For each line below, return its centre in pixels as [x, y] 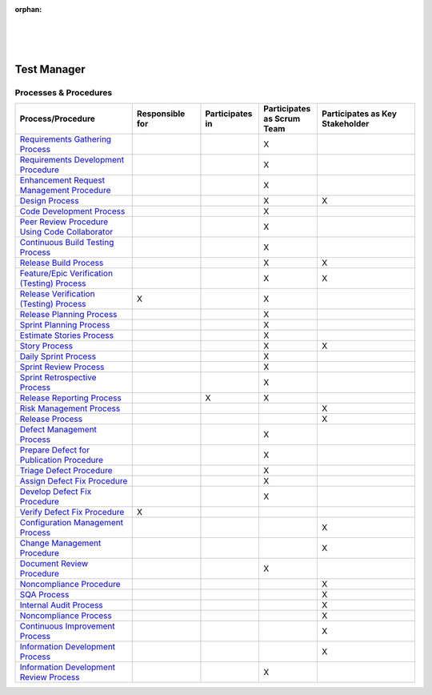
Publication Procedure [62, 460]
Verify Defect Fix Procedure [72, 512]
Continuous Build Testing [67, 243]
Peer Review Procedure [64, 222]
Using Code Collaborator [66, 232]
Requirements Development [72, 160]
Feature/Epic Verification [66, 274]
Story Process [46, 346]
